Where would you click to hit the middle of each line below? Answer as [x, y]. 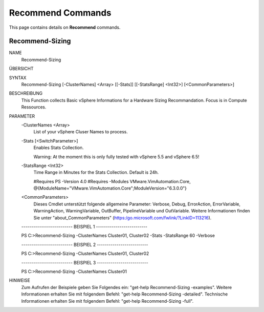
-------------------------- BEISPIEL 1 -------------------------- [84, 227]
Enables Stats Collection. [59, 148]
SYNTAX [18, 78]
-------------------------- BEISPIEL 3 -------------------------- [85, 262]
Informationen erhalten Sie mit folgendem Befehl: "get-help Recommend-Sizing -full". [107, 301]
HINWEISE [20, 280]
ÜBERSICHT [21, 69]
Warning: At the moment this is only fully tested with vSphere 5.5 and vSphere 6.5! [116, 157]
